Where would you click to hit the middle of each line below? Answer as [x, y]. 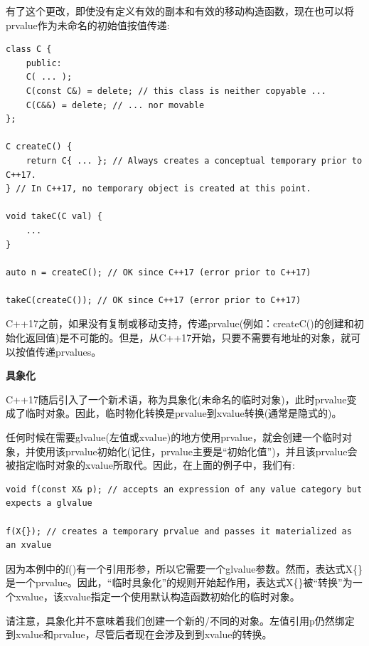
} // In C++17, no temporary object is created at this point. [159, 189]
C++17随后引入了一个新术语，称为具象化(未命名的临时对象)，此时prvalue [176, 399]
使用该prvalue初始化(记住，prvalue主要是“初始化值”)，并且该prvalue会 [196, 451]
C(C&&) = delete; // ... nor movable [115, 105]
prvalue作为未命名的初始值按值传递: [88, 25]
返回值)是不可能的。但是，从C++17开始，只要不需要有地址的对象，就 [188, 338]
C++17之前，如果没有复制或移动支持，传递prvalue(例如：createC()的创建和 [180, 323]
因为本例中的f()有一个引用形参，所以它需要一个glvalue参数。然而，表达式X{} [184, 568]
